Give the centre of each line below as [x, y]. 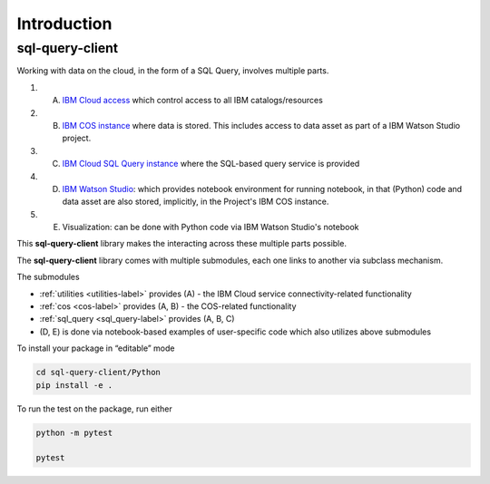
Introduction [64, 24]
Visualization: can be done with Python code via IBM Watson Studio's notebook [211, 227]
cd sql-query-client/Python [98, 373]
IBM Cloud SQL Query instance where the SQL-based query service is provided [211, 164]
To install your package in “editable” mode [96, 348]
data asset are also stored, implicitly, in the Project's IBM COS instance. [196, 202]
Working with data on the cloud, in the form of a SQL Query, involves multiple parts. [173, 71]
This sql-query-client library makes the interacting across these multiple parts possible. [181, 244]
